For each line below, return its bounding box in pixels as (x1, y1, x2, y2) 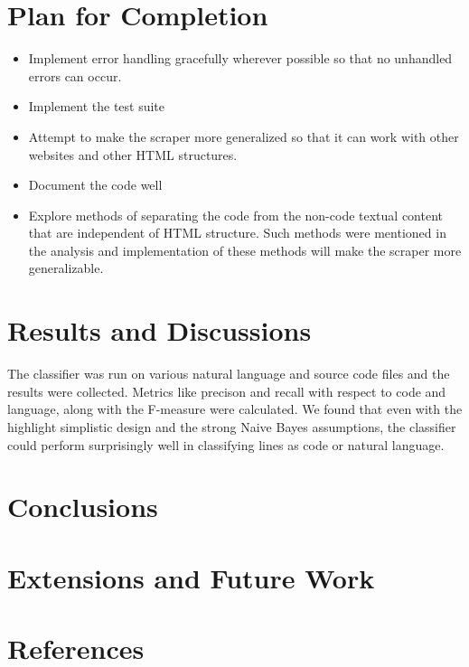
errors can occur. (28, 66, 122, 85)
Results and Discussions (7, 312, 312, 349)
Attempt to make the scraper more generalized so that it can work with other (28, 127, 459, 146)
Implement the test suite (28, 97, 165, 116)
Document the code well (28, 175, 163, 194)
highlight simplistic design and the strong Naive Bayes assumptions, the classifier (7, 417, 456, 436)
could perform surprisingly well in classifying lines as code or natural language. (7, 435, 445, 454)
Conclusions (7, 488, 158, 525)
